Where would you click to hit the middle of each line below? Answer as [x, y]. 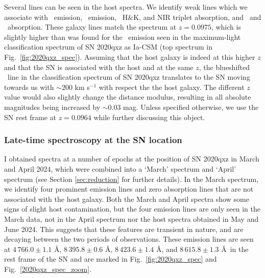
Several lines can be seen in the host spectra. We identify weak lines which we [126, 7]
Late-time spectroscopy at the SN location [93, 140]
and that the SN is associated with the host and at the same [99, 67]
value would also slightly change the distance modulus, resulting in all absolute [128, 97]
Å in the [235, 249]
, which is [226, 27]
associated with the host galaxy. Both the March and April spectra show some [127, 199]
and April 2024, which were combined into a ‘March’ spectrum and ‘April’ [120, 168]
